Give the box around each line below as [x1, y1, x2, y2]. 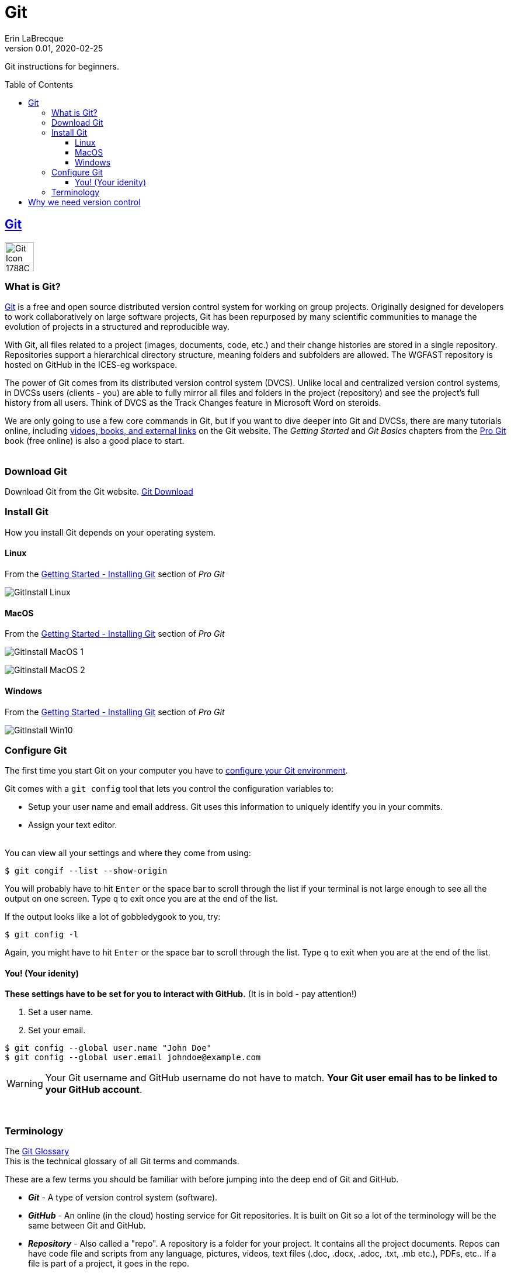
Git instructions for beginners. [5, 61, 119, 71]
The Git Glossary [5, 1146, 69, 1157]
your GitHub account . [45, 1084, 142, 1096]
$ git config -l [5, 930, 79, 940]
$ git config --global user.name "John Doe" [5, 1043, 212, 1053]
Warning [6, 1078, 43, 1090]
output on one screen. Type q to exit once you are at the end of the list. [5, 893, 278, 904]
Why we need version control [28, 196, 141, 207]
